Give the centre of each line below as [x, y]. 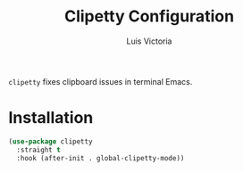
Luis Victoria [149, 41]
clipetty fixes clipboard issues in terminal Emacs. [101, 81]
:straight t [39, 150]
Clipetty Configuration [149, 16]
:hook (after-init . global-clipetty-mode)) [101, 158]
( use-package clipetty [50, 141]
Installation [51, 118]
